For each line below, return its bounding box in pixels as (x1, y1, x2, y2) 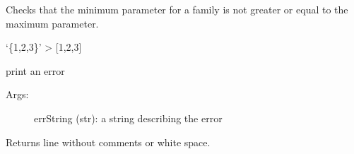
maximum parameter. (6, 16, 99, 30)
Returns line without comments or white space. (6, 134, 211, 149)
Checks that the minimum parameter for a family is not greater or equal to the (6, 2, 348, 16)
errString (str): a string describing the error (34, 110, 223, 125)
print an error (6, 63, 65, 78)
